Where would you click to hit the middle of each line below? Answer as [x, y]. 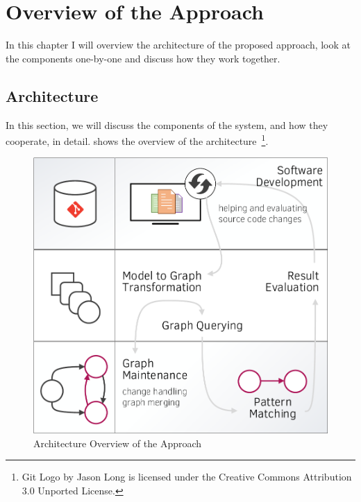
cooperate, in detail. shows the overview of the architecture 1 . [137, 140]
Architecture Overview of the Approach [118, 443]
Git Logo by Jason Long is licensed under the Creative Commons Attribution [187, 477]
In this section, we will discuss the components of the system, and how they [167, 124]
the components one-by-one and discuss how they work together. [143, 58]
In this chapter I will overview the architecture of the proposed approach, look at [178, 45]
